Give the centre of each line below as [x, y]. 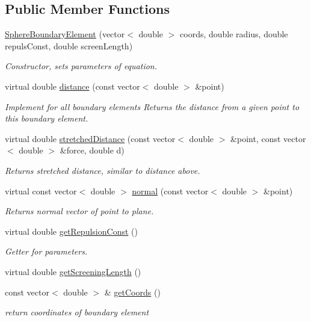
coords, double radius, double [234, 34]
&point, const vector [268, 138]
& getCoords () [132, 292]
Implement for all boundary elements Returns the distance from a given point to [152, 106]
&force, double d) [92, 150]
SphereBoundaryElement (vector [65, 34]
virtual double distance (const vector [72, 86]
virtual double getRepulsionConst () [71, 231]
